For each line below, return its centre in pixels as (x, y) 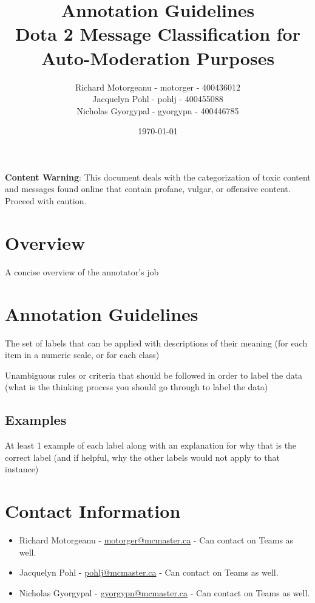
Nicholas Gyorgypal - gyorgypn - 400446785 (158, 110)
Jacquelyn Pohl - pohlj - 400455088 (158, 99)
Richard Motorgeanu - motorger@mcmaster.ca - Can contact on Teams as (156, 539)
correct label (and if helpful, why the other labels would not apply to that (142, 457)
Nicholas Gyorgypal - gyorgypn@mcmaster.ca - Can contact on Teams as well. (164, 592)
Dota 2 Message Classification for (158, 34)
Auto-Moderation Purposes (158, 57)
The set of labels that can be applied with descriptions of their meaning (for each (156, 343)
